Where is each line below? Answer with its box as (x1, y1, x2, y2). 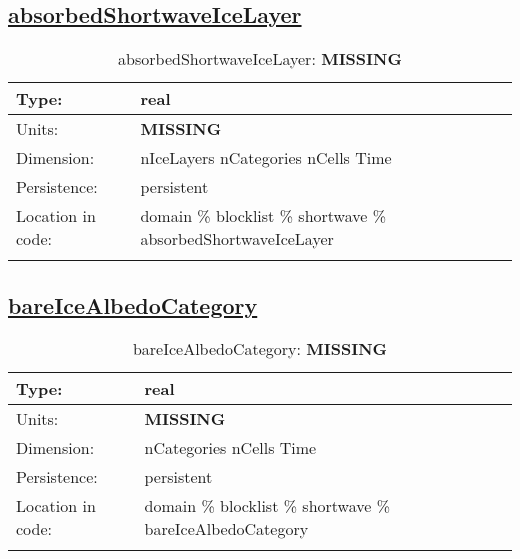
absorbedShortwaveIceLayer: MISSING (118, 47, 402, 71)
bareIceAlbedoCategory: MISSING (132, 337, 388, 361)
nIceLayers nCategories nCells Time (140, 146, 392, 170)
